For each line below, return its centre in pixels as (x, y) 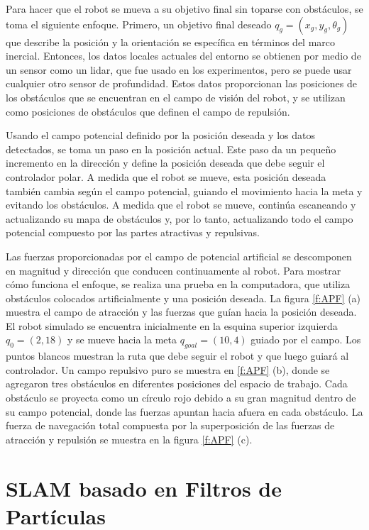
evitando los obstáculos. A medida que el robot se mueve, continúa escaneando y (181, 205)
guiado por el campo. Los (306, 339)
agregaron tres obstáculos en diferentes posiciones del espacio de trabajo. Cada (177, 383)
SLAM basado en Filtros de (144, 488)
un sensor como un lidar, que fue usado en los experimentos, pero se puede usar (179, 69)
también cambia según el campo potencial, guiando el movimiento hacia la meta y (184, 191)
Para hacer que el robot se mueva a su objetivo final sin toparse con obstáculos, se (184, 9)
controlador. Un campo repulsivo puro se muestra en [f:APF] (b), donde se (168, 369)
